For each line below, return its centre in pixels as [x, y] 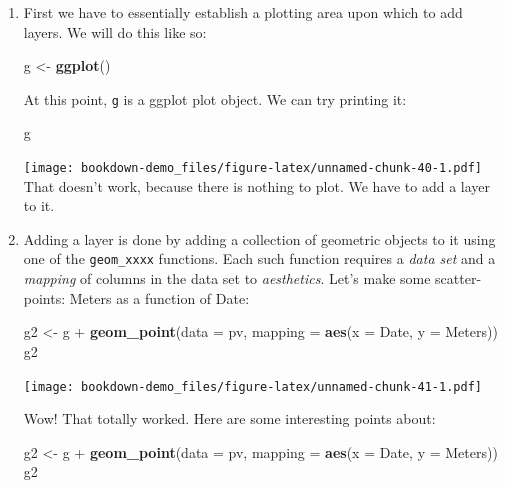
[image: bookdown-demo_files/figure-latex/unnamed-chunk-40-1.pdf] [252, 168]
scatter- [458, 278]
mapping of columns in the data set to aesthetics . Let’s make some [227, 278]
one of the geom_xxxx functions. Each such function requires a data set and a [259, 258]
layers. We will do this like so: [115, 31]
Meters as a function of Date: [159, 297]
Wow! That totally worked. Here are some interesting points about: [229, 418]
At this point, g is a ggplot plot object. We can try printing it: [215, 98]
